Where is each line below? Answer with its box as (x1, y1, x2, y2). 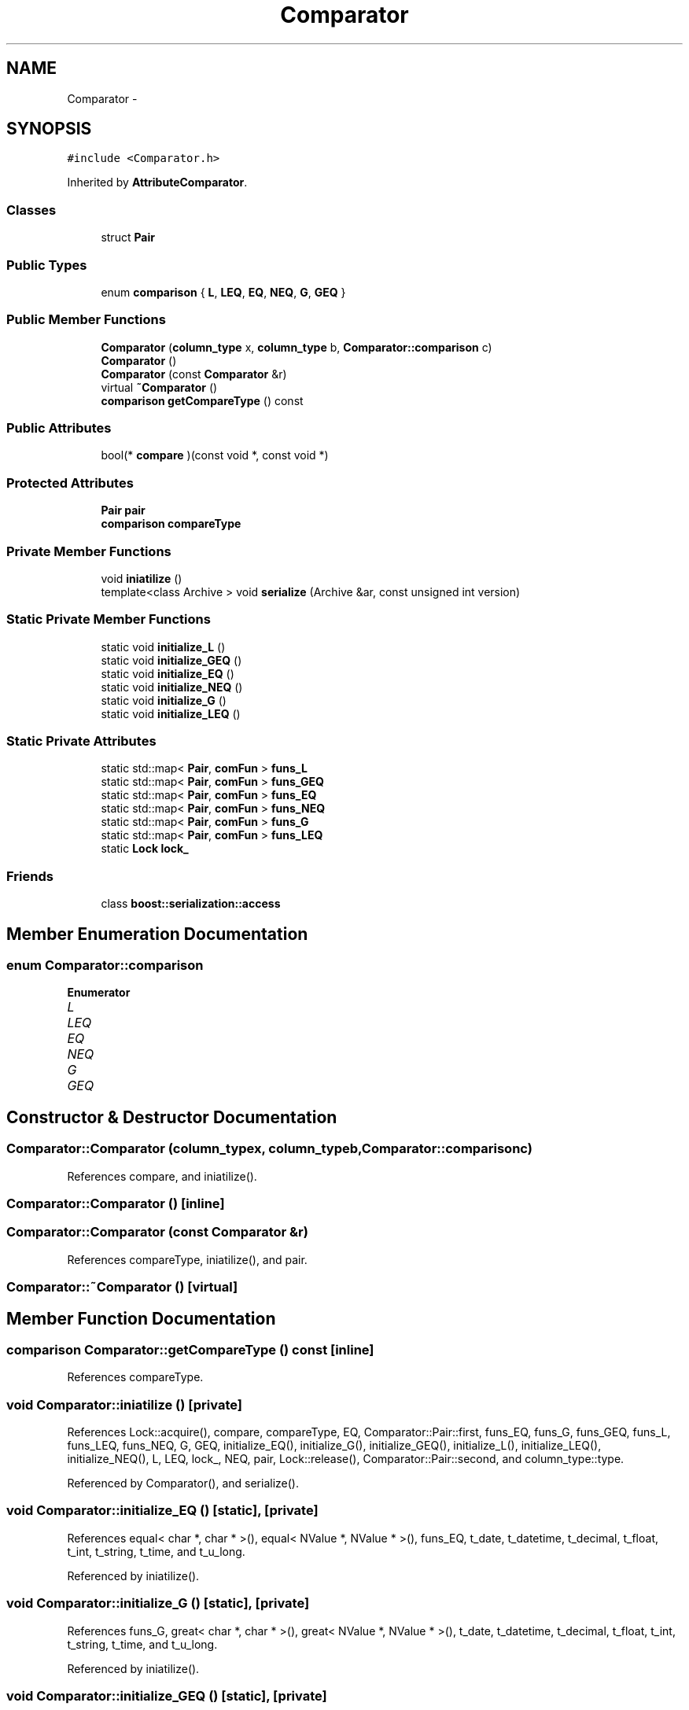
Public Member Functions (6, 311, 166, 328)
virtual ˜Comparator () (101, 380, 218, 394)
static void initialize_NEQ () (101, 680, 243, 694)
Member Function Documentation (6, 1308, 276, 1329)
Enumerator (67, 986, 131, 1000)
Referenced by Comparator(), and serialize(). (67, 1476, 299, 1491)
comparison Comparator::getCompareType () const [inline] (6, 1341, 374, 1358)
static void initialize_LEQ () (101, 706, 241, 720)
